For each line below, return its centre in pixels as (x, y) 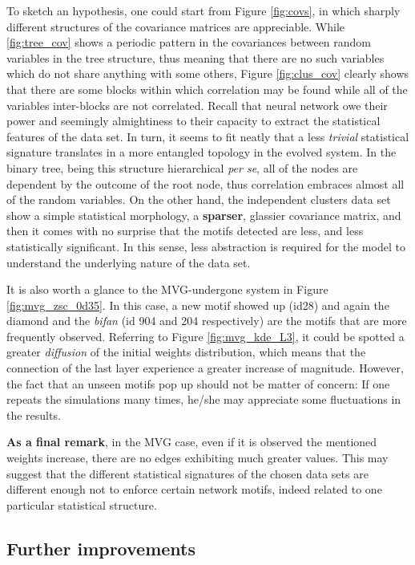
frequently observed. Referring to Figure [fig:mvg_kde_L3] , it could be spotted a (205, 336)
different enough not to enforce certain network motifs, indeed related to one (194, 489)
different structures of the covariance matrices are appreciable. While (176, 26)
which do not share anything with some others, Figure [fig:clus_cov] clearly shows (208, 73)
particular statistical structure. (82, 504)
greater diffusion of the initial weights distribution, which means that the (186, 352)
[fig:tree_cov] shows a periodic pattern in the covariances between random (189, 42)
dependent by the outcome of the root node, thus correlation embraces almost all (205, 183)
